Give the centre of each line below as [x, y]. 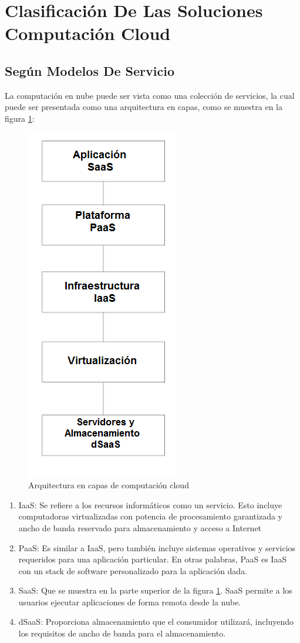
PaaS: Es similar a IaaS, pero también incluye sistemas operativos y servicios [157, 547]
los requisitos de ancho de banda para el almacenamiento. [122, 633]
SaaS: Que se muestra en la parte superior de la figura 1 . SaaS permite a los [155, 590]
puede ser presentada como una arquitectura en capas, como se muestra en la [144, 107]
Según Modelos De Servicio [90, 70]
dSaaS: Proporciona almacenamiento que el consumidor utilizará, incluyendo [156, 622]
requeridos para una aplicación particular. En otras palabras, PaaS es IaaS [153, 559]
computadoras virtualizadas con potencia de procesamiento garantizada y [150, 516]
